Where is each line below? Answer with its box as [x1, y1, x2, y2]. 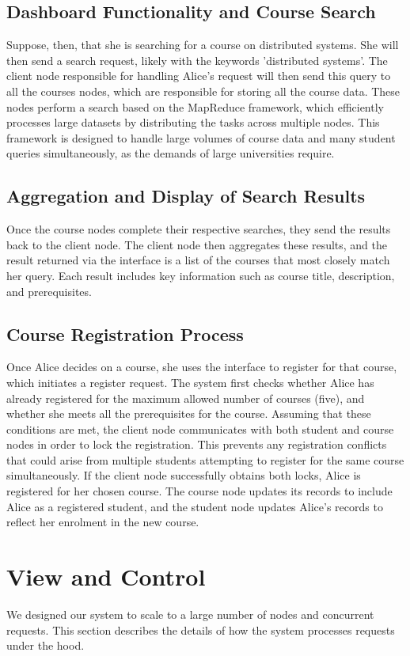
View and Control [6, 560, 206, 593]
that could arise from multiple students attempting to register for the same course [6, 451, 404, 468]
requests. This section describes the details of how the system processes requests [6, 621, 395, 638]
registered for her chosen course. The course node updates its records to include [6, 483, 393, 499]
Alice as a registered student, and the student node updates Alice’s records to [6, 498, 383, 514]
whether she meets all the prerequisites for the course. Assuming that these [6, 405, 371, 422]
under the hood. [6, 637, 85, 654]
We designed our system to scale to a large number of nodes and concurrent [6, 605, 374, 622]
